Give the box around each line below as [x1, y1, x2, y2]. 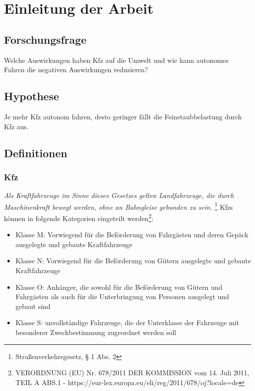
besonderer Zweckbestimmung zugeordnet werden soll [15, 327, 177, 337]
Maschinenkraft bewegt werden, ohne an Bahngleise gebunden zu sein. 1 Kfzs [4, 200, 233, 212]
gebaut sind [15, 301, 51, 311]
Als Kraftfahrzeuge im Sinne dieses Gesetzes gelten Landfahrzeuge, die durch [4, 190, 234, 200]
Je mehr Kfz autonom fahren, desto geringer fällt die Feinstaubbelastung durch [4, 111, 242, 121]
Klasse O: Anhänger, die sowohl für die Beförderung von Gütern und [15, 281, 223, 292]
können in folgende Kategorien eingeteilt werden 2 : [4, 212, 153, 223]
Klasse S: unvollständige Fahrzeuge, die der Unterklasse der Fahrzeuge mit [15, 317, 239, 328]
